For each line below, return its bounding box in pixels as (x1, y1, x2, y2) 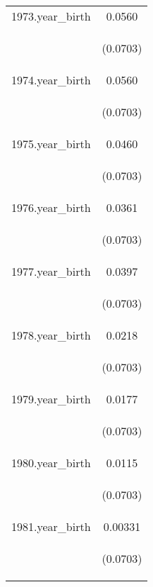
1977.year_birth (11, 263, 91, 279)
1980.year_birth (11, 454, 91, 471)
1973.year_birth (11, 8, 91, 24)
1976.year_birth (11, 199, 91, 216)
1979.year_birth (11, 391, 91, 407)
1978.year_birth (11, 327, 91, 343)
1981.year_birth (11, 518, 91, 535)
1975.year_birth (11, 135, 91, 152)
